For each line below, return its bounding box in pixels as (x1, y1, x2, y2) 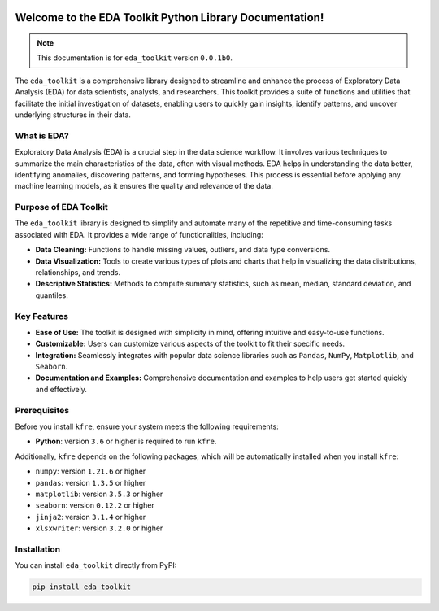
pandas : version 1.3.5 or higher (35, 478, 146, 487)
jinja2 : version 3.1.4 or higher (35, 512, 146, 522)
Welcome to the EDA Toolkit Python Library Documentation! (15, 11, 324, 24)
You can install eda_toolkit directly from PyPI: (15, 561, 177, 570)
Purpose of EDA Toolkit (15, 202, 109, 213)
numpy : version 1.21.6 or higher (35, 466, 146, 476)
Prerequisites (15, 404, 69, 416)
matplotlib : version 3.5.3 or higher (35, 489, 163, 499)
